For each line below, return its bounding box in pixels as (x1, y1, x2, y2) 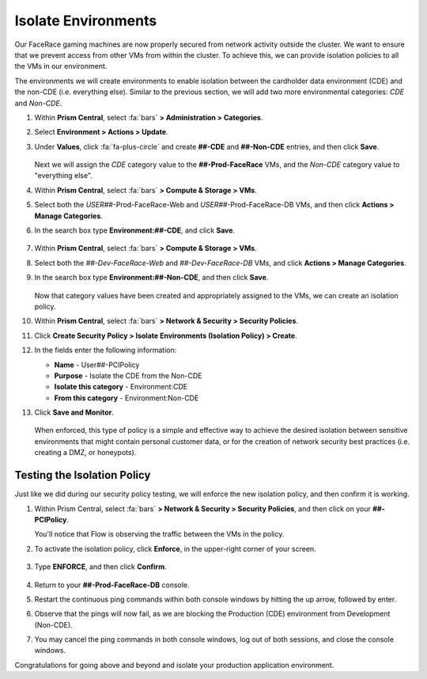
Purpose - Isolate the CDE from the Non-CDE (54, 370, 202, 380)
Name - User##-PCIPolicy (54, 360, 140, 370)
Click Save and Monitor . (34, 408, 114, 417)
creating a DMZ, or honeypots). (34, 448, 137, 457)
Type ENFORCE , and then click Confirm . (34, 562, 167, 571)
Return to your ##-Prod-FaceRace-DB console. (34, 580, 190, 590)
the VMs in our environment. (14, 62, 108, 71)
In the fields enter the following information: (34, 345, 177, 355)
